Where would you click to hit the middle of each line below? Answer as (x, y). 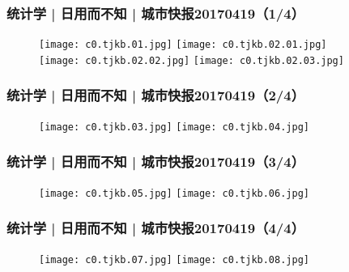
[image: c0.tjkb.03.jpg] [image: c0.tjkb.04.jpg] (174, 127)
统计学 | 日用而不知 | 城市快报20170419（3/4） (156, 161)
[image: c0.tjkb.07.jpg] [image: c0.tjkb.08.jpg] (174, 259)
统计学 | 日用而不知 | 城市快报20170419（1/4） (156, 13)
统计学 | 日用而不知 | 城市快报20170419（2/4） (156, 95)
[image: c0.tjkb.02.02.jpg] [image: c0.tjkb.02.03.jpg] (192, 60)
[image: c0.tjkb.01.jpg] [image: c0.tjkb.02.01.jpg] (183, 45)
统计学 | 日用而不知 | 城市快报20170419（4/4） (156, 228)
